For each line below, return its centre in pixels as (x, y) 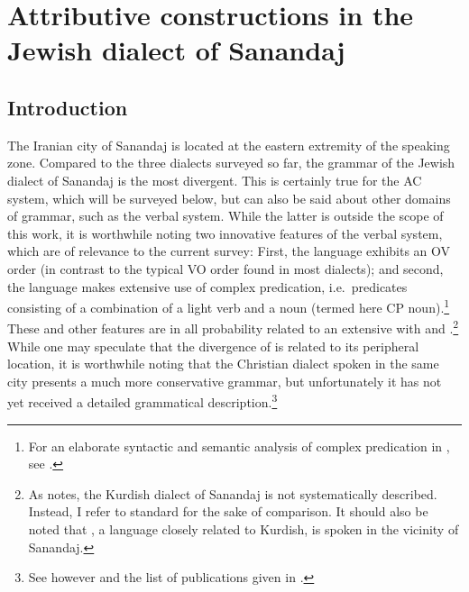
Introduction (68, 107)
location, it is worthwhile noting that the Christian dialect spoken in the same (223, 364)
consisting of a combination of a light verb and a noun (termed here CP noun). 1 (229, 306)
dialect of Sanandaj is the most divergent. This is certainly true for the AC (215, 180)
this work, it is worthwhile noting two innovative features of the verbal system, (225, 233)
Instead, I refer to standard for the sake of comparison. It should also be (228, 511)
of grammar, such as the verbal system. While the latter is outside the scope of (225, 216)
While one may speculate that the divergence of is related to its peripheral (213, 346)
